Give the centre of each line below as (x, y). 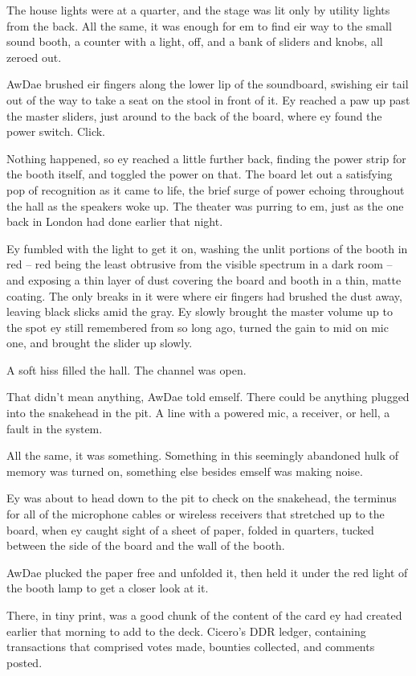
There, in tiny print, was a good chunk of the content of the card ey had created (204, 615)
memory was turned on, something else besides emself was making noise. (185, 471)
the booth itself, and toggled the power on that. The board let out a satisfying (200, 174)
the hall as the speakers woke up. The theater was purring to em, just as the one (205, 205)
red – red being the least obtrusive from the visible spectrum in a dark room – (200, 264)
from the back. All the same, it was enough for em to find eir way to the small (199, 25)
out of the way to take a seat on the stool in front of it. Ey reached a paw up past (208, 99)
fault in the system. (55, 428)
